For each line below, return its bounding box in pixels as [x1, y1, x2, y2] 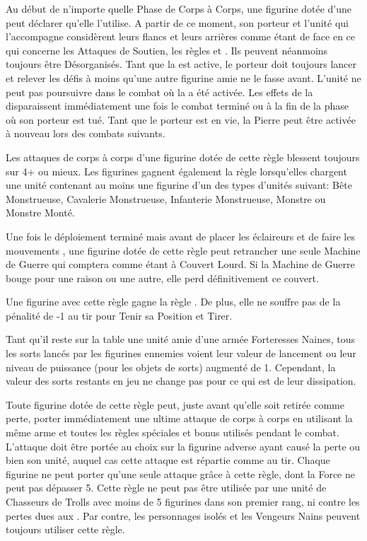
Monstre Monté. [6, 205, 75, 220]
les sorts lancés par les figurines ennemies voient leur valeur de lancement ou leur [6, 346, 356, 361]
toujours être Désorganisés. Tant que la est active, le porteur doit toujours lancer [6, 57, 356, 71]
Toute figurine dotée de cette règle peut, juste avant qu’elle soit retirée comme [6, 397, 344, 412]
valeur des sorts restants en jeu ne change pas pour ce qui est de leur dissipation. [6, 373, 356, 388]
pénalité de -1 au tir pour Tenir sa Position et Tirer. [6, 308, 233, 322]
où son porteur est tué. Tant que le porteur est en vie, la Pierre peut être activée [6, 112, 356, 127]
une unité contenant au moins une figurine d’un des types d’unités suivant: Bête [6, 178, 352, 192]
